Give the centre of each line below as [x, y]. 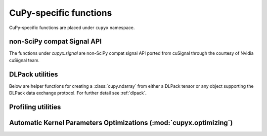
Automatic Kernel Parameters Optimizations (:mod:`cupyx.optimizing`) [121, 122]
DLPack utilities [34, 74]
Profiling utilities [35, 107]
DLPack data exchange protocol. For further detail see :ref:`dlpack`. [78, 93]
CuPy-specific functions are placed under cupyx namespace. [72, 28]
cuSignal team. [24, 60]
